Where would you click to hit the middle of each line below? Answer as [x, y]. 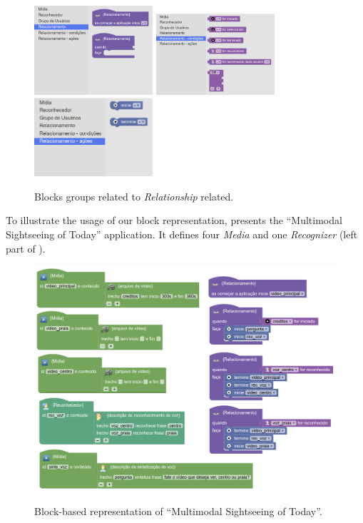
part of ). [26, 248]
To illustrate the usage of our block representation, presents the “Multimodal [174, 220]
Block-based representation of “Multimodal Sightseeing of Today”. [178, 511]
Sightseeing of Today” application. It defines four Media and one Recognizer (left [182, 234]
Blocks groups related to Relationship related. [134, 196]
